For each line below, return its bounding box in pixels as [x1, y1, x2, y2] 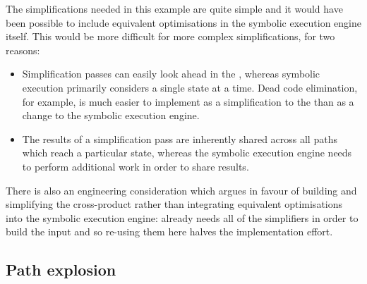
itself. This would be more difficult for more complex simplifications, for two [6, 29, 335, 44]
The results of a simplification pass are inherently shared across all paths [22, 131, 337, 146]
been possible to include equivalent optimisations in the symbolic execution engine [6, 15, 361, 30]
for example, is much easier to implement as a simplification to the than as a [22, 94, 354, 109]
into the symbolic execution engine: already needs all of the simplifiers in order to [6, 210, 359, 225]
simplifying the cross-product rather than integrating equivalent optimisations [6, 197, 343, 211]
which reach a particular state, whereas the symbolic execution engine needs [22, 145, 352, 160]
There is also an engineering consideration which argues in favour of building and [6, 183, 357, 197]
